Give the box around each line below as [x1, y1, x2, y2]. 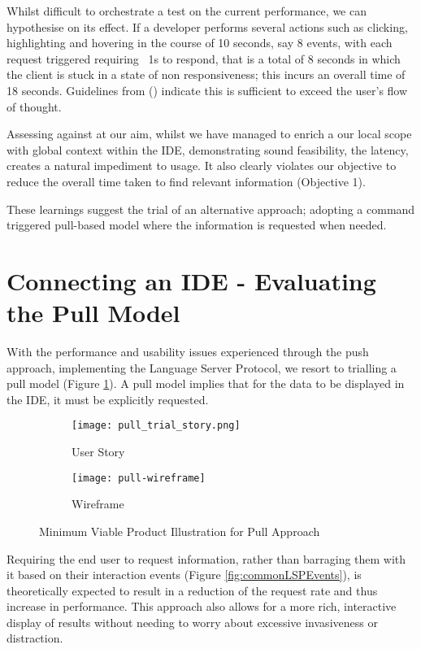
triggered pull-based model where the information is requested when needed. [7, 216, 387, 233]
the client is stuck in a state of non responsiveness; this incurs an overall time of [7, 66, 406, 83]
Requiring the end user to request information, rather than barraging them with [7, 550, 406, 567]
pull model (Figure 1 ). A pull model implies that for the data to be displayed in [7, 375, 405, 392]
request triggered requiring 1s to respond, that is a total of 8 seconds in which [7, 50, 401, 67]
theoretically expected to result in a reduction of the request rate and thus [7, 581, 378, 599]
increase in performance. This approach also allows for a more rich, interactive [7, 598, 397, 615]
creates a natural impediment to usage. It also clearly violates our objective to [7, 157, 397, 174]
